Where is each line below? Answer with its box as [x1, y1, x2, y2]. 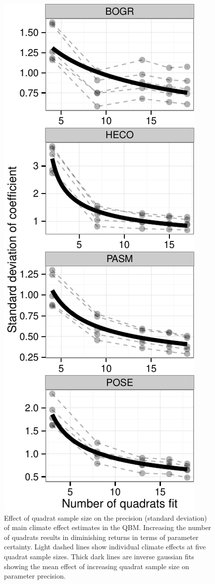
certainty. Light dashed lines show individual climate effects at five [4, 541, 206, 552]
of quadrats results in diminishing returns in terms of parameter [4, 532, 199, 542]
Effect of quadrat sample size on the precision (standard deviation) [4, 512, 207, 523]
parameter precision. [4, 571, 66, 581]
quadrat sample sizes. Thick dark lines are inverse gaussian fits [4, 551, 194, 561]
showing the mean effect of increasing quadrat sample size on [4, 561, 189, 571]
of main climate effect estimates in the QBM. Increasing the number [4, 522, 212, 533]
